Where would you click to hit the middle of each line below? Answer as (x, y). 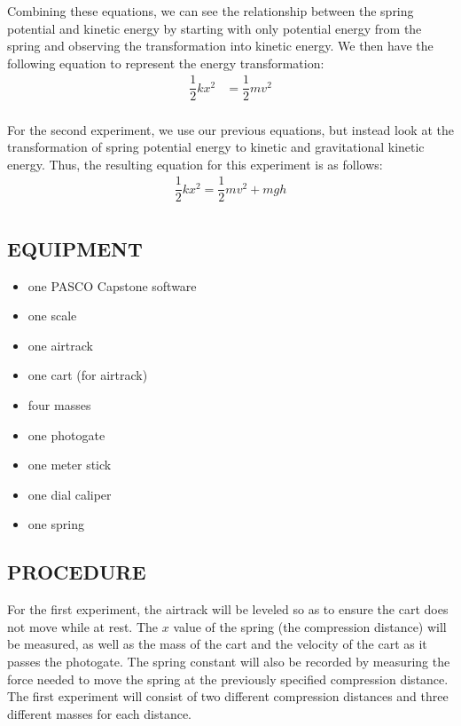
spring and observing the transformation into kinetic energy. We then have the (220, 46)
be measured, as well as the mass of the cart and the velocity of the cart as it (217, 644)
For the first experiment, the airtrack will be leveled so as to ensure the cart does (228, 609)
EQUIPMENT (75, 248)
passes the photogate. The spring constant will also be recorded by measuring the (229, 661)
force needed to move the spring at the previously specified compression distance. (228, 679)
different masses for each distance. (100, 713)
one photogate (66, 434)
